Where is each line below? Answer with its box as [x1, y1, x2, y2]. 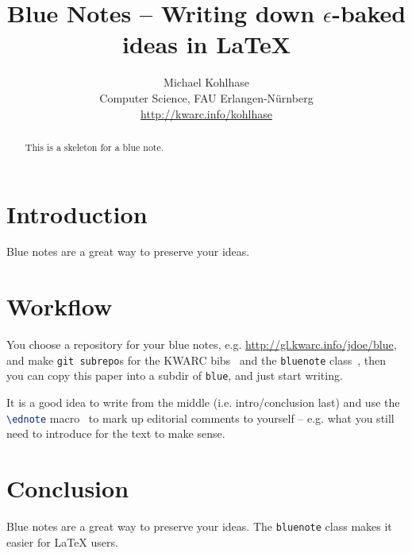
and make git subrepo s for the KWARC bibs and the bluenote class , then [6, 351, 387, 368]
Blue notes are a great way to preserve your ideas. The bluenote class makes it [6, 518, 392, 535]
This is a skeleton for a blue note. [25, 140, 164, 153]
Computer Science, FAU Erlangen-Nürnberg [99, 89, 314, 106]
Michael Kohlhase [164, 74, 249, 91]
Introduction [6, 197, 148, 230]
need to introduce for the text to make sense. [6, 425, 225, 442]
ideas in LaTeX [121, 28, 291, 60]
